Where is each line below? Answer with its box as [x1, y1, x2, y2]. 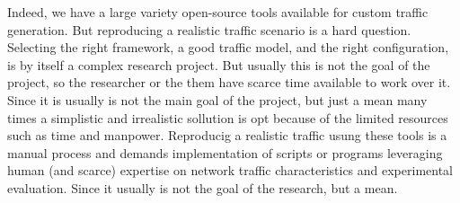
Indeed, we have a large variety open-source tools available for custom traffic [7, 3, 429, 21]
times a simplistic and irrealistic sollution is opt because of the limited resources [7, 108, 448, 127]
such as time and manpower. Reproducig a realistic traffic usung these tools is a [7, 126, 447, 145]
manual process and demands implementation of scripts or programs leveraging [7, 143, 443, 162]
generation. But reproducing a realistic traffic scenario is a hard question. [7, 20, 411, 39]
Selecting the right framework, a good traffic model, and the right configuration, [7, 38, 449, 57]
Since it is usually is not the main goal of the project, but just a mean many [7, 90, 428, 109]
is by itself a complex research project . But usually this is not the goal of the [7, 55, 430, 74]
